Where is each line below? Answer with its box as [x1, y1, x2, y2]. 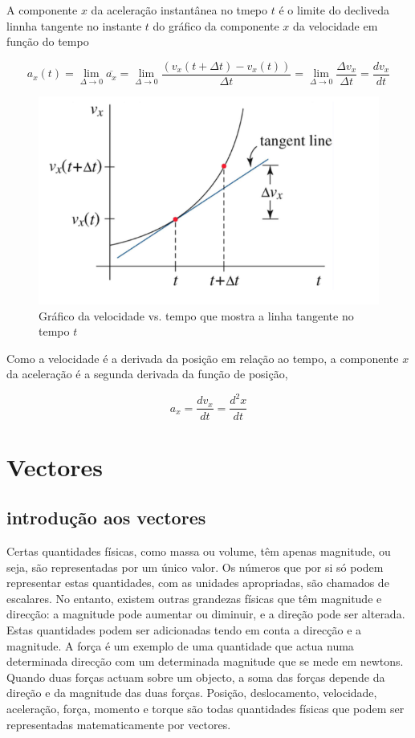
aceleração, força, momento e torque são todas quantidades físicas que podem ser [6, 700, 405, 717]
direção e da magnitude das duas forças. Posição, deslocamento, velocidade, [6, 684, 377, 701]
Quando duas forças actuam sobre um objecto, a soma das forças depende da [6, 668, 385, 685]
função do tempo [6, 33, 89, 50]
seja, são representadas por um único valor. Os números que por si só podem [6, 558, 384, 575]
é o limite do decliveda [279, 2, 390, 18]
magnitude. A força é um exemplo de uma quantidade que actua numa [6, 637, 354, 654]
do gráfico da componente [153, 17, 279, 34]
